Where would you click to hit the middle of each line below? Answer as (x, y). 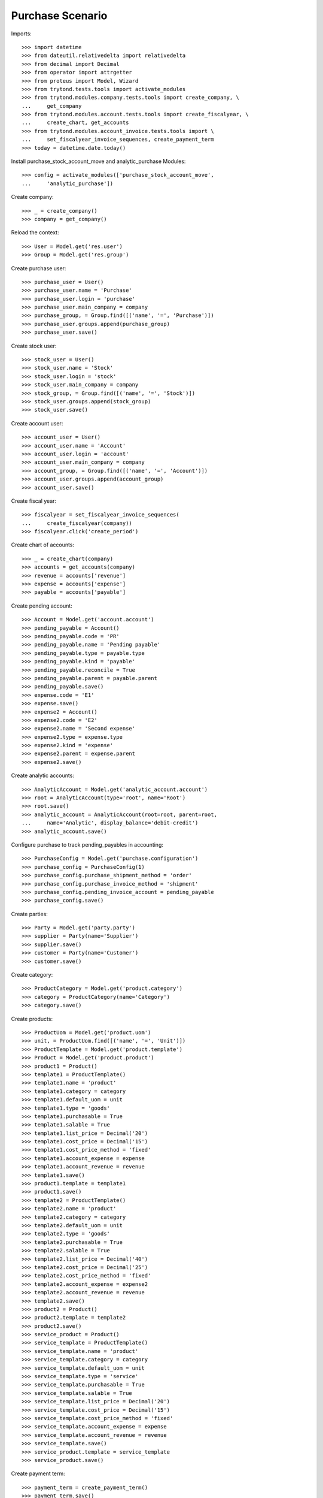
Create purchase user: (39, 268)
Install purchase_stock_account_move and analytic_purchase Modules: (98, 161)
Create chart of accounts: (43, 545)
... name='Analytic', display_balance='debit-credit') (110, 823)
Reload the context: (35, 232)
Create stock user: (34, 346)
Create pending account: (42, 606)
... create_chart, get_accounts (75, 123)
